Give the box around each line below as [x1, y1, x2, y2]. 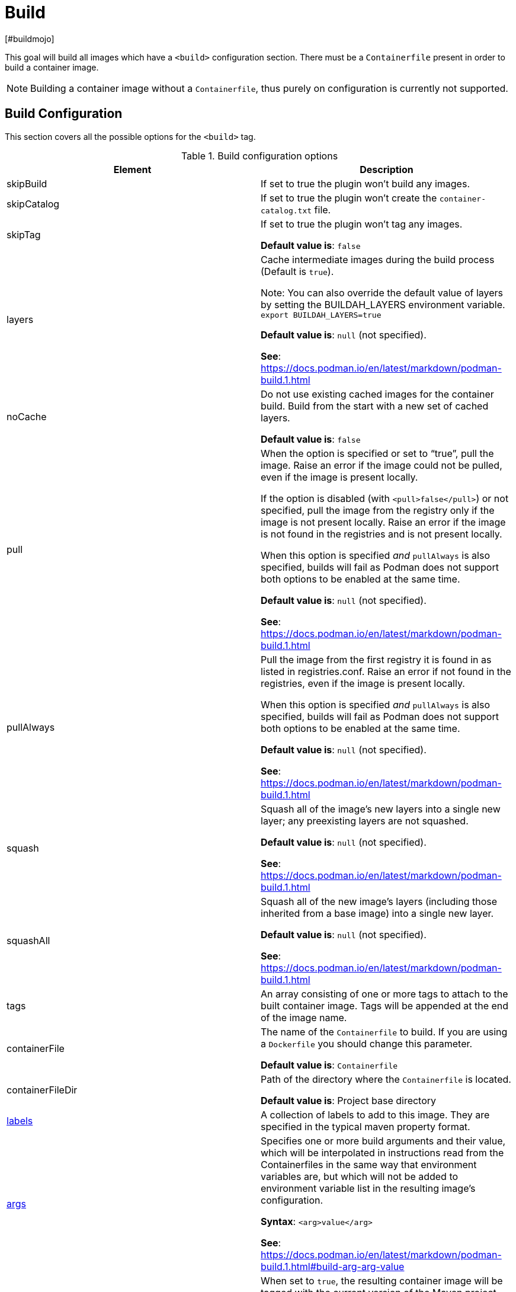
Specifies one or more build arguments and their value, [261, 1134, 506, 1147]
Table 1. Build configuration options [181, 149, 338, 162]
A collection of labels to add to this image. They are [261, 1108, 490, 1121]
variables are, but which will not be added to [261, 1170, 459, 1182]
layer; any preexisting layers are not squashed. [261, 814, 469, 827]
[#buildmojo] [5, 33, 55, 44]
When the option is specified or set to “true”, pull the [261, 447, 494, 459]
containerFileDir [7, 1083, 78, 1096]
